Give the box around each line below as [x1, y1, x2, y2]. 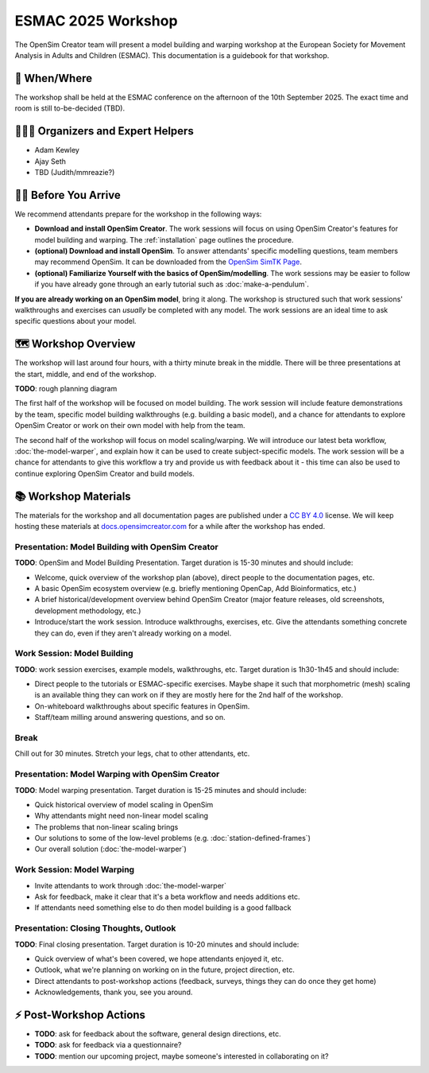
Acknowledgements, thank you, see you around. [34, 987, 193, 997]
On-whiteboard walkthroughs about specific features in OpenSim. [34, 701, 250, 711]
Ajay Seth [34, 156, 67, 166]
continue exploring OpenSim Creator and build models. [14, 468, 195, 478]
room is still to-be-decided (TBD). [14, 103, 126, 113]
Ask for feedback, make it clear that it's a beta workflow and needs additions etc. [34, 892, 300, 902]
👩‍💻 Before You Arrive [14, 188, 121, 202]
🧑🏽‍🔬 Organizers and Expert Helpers [14, 124, 194, 138]
